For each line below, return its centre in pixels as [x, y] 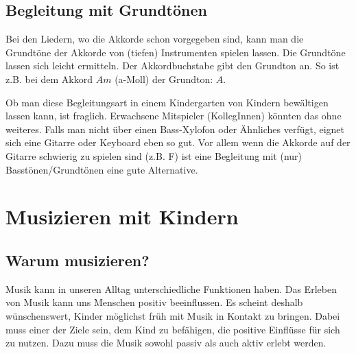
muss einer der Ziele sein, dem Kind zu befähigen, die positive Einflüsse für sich [173, 329]
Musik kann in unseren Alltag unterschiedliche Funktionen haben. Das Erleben [171, 288]
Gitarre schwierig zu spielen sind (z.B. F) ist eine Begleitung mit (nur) [154, 155]
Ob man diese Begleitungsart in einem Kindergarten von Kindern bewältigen [167, 102]
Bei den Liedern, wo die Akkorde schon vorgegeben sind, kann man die [155, 39]
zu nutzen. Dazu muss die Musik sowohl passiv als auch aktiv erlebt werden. [166, 343]
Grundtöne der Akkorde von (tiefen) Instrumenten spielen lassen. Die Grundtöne [176, 52]
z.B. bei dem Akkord [49, 79]
